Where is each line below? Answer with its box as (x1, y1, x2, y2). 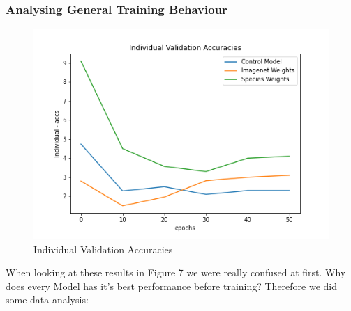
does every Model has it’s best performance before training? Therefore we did (6, 278, 338, 293)
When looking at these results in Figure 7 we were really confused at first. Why (6, 265, 346, 280)
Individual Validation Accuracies (33, 241, 173, 256)
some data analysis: (6, 292, 89, 307)
